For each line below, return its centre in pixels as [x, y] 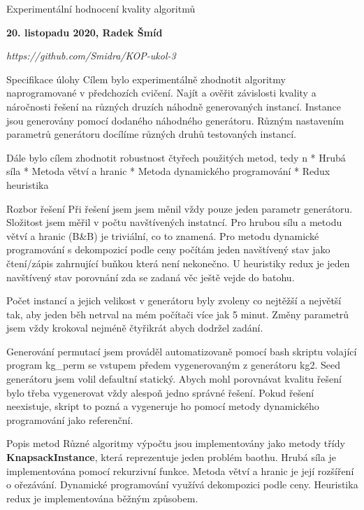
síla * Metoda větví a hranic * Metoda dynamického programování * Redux [168, 171]
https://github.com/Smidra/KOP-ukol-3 [91, 56]
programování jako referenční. [70, 419]
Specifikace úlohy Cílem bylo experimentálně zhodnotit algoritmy [146, 79]
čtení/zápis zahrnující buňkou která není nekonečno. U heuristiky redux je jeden [178, 263]
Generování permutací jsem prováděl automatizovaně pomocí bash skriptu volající [182, 351]
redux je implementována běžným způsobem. [102, 498]
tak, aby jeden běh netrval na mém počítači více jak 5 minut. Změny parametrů [178, 314]
